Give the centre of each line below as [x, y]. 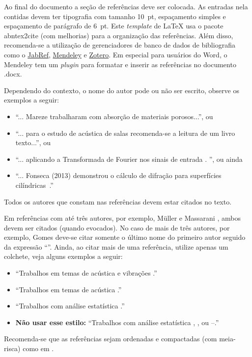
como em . [38, 348]
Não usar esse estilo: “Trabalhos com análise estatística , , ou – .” [117, 322]
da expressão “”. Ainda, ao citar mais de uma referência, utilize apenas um [116, 246]
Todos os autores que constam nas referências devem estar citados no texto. [118, 201]
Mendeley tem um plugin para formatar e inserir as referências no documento [120, 64]
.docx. [13, 74]
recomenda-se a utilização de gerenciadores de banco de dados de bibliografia [120, 45]
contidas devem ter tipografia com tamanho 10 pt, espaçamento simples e [115, 16]
